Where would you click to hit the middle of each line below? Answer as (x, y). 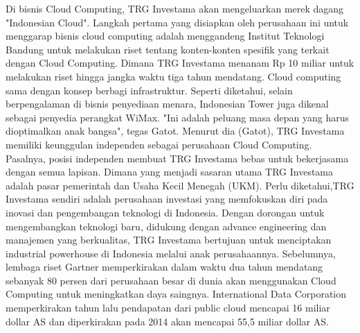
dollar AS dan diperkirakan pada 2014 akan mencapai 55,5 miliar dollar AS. (167, 321)
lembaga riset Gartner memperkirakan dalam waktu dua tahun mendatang (164, 267)
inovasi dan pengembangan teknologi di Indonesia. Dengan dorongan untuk (165, 212)
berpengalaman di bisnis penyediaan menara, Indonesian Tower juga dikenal (167, 104)
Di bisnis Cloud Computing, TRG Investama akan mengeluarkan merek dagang (175, 8)
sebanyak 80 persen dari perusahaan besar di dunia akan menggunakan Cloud (171, 280)
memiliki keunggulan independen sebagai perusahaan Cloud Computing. (159, 144)
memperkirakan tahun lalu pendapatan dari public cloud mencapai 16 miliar (168, 308)
